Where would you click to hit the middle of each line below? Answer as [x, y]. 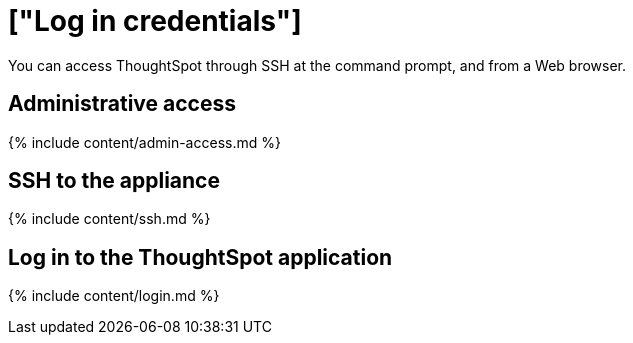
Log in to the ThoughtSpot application [200, 257]
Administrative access [122, 104]
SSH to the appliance [114, 181]
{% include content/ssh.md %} [109, 219]
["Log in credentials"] [155, 21]
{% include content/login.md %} [114, 296]
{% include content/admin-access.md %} [144, 142]
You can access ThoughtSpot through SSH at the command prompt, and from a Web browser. [317, 65]
